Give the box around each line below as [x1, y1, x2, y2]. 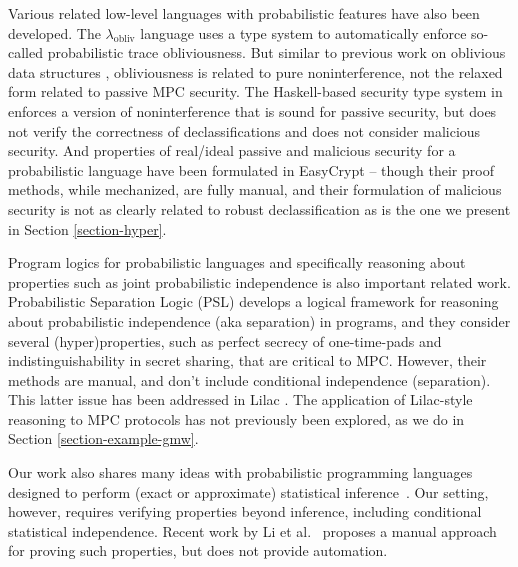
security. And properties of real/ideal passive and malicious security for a [8, 140, 456, 161]
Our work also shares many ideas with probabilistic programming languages [8, 462, 473, 483]
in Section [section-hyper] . [8, 218, 167, 239]
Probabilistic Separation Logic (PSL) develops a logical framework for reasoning [8, 291, 499, 312]
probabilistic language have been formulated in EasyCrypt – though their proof [8, 159, 494, 180]
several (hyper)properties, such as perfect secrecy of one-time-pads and [8, 330, 442, 351]
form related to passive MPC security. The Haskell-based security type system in [8, 81, 503, 102]
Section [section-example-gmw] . [8, 428, 199, 449]
